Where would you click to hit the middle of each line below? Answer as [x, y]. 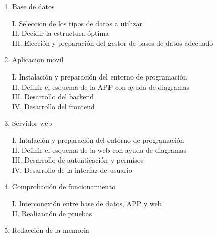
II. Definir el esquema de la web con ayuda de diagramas [99, 150]
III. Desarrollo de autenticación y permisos [78, 160]
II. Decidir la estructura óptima [61, 33]
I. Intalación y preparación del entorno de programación [98, 140]
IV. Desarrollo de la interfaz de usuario [72, 169]
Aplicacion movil [38, 60]
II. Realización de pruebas [52, 213]
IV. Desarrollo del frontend [53, 106]
